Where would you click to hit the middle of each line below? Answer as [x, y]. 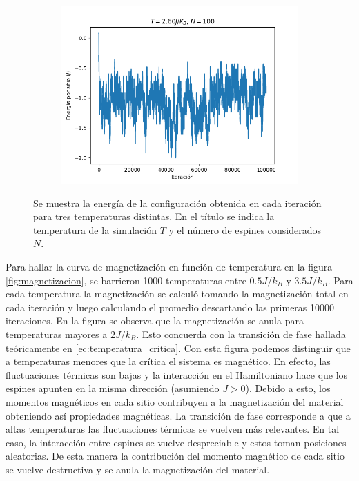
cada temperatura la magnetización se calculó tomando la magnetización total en [177, 294]
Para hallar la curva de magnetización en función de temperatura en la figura [169, 266]
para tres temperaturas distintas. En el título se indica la [154, 216]
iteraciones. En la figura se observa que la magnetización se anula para [155, 321]
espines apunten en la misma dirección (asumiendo [113, 388]
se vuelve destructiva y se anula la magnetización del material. [138, 469]
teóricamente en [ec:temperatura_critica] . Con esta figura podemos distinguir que [178, 347]
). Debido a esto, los [288, 388]
